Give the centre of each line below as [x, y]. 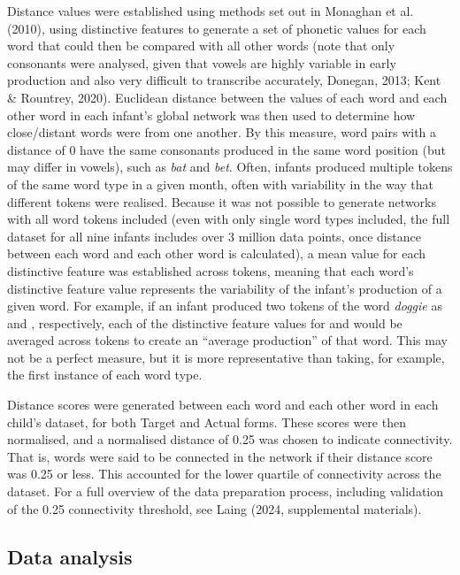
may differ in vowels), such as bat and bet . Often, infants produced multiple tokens [230, 167]
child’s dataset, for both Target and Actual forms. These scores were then [207, 422]
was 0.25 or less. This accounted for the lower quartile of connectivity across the [224, 474]
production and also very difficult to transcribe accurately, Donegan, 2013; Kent [224, 80]
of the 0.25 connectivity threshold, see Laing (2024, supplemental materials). [215, 508]
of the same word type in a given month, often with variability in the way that [220, 184]
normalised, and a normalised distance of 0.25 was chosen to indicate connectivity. [230, 439]
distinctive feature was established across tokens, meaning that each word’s [211, 270]
